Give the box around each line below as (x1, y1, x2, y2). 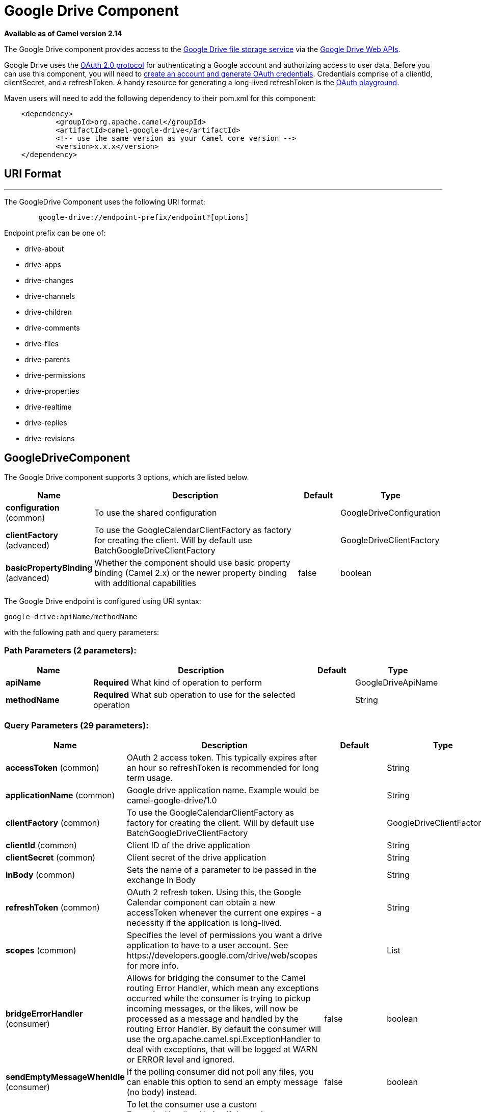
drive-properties (24, 386, 79, 395)
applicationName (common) (6, 790, 115, 800)
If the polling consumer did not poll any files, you (126, 1066, 314, 1077)
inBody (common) (6, 869, 75, 880)
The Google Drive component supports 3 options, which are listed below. (4, 473, 249, 482)
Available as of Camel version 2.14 (4, 29, 122, 38)
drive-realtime (24, 402, 72, 411)
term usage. (126, 772, 173, 783)
